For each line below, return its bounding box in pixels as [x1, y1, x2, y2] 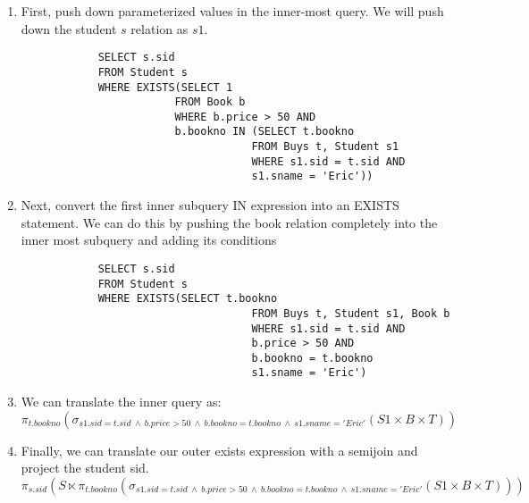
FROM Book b [174, 96, 246, 109]
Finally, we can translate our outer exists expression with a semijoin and [21, 440, 418, 459]
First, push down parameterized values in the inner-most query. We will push [21, 2, 444, 20]
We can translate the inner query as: [21, 392, 222, 411]
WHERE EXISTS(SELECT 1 [97, 80, 233, 94]
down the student [21, 19, 117, 38]
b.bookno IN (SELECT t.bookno [174, 125, 355, 138]
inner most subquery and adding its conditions [21, 231, 277, 249]
